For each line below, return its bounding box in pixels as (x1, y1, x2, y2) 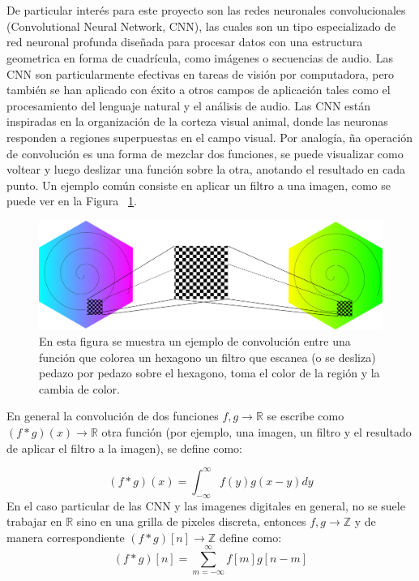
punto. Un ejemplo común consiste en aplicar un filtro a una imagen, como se (6, 176, 391, 193)
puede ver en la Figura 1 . (6, 192, 137, 209)
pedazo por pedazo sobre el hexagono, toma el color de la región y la (39, 364, 380, 381)
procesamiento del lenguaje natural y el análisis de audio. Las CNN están (6, 97, 371, 114)
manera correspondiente (6, 528, 125, 545)
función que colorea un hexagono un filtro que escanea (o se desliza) (39, 348, 376, 365)
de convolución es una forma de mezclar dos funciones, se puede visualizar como (6, 144, 404, 161)
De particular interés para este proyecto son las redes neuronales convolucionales (6, 2, 406, 19)
